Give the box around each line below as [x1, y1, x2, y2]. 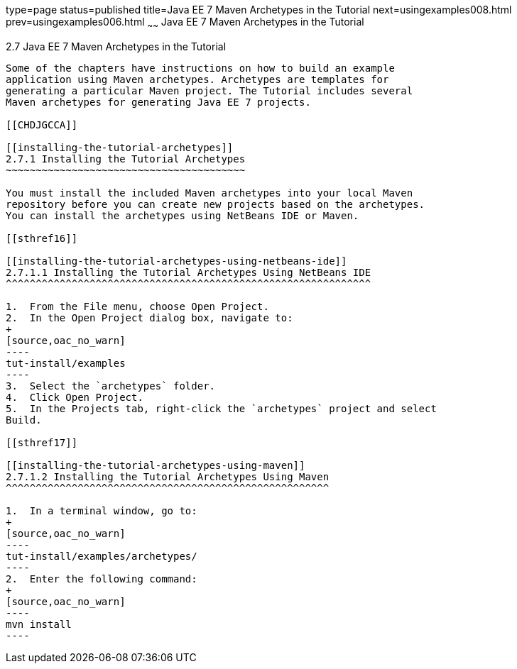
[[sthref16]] [6, 232, 78, 244]
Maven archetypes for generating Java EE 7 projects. [6, 96, 311, 108]
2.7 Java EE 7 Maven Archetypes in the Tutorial [6, 40, 227, 52]
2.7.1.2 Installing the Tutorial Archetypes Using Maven [6, 470, 330, 482]
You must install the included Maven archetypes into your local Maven [6, 187, 413, 199]
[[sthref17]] [6, 436, 78, 448]
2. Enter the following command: [6, 573, 197, 585]
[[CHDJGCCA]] [6, 118, 78, 131]
